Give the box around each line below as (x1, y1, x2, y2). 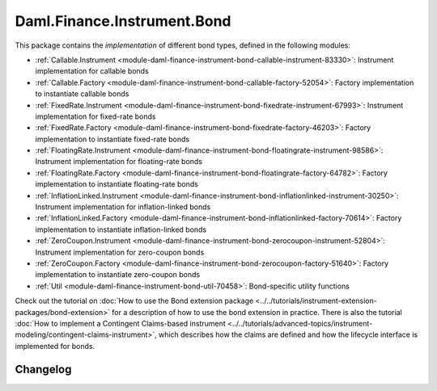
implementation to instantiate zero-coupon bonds (35, 270, 201, 280)
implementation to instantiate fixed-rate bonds (35, 134, 190, 144)
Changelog (15, 362, 72, 376)
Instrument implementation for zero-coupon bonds (35, 247, 205, 257)
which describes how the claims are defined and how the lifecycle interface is (158, 330, 418, 339)
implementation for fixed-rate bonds (35, 111, 156, 121)
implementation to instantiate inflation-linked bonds (35, 225, 207, 234)
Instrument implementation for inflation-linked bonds (35, 202, 211, 212)
